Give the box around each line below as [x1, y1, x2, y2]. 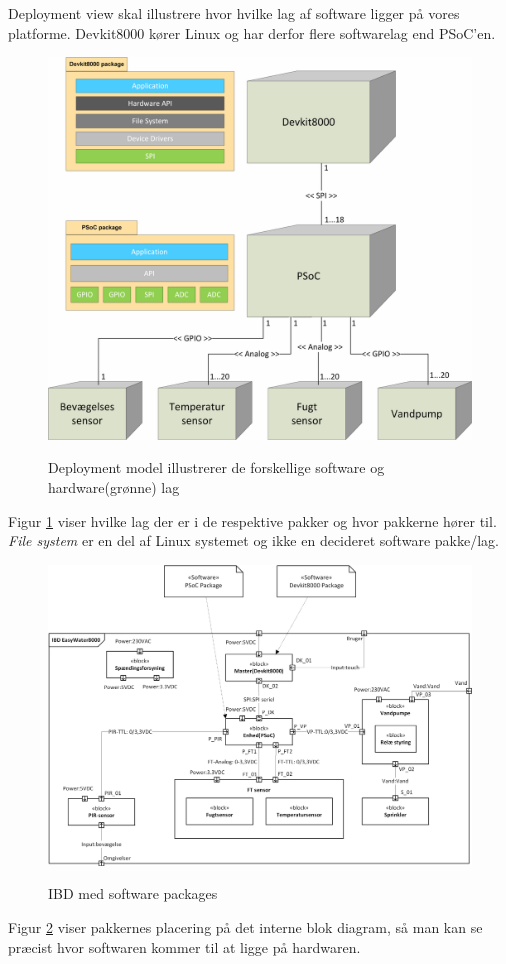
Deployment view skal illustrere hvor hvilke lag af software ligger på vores [8, 3, 460, 23]
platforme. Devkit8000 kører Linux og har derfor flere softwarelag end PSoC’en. [8, 22, 496, 43]
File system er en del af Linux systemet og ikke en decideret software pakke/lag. [8, 530, 499, 551]
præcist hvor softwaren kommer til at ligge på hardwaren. [8, 936, 361, 957]
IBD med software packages [48, 883, 218, 904]
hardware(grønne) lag [48, 476, 180, 497]
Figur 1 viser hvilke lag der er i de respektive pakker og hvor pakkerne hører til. [8, 510, 497, 531]
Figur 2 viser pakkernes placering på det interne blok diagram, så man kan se [8, 916, 483, 937]
